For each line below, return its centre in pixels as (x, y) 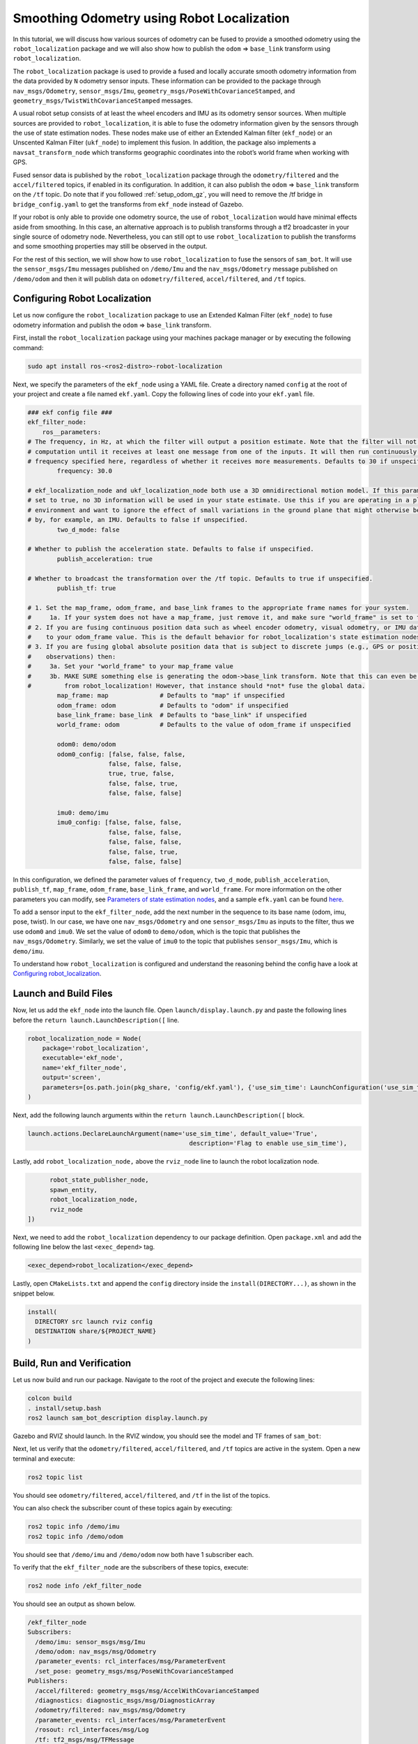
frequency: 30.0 (85, 471)
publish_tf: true (86, 588)
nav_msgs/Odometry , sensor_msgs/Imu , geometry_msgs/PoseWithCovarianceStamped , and (154, 91)
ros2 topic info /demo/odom (75, 1536)
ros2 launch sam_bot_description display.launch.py (118, 1418)
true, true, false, (141, 774)
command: (28, 347)
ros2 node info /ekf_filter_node (85, 1586)
